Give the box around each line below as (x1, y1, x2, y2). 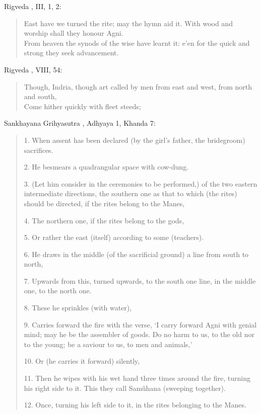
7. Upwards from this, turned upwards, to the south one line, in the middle (24, 275, 256, 286)
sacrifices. (24, 144, 53, 155)
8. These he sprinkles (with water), (24, 302, 132, 313)
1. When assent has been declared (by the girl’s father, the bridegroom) (24, 134, 245, 145)
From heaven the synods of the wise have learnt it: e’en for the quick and (24, 37, 250, 48)
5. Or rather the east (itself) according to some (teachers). (24, 232, 204, 242)
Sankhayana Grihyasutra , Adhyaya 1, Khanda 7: (4, 118, 156, 128)
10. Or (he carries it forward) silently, (24, 356, 140, 366)
